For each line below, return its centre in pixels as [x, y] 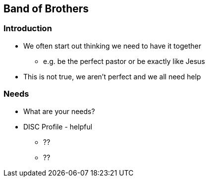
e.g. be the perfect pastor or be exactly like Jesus [124, 61]
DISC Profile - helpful [58, 126]
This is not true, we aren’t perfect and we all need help [112, 76]
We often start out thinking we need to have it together [112, 46]
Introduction [28, 29]
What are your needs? [59, 111]
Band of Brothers [46, 9]
